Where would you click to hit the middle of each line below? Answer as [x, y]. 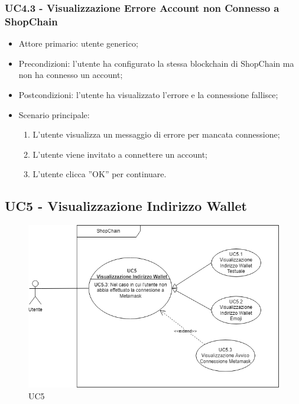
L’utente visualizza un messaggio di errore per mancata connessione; [156, 134]
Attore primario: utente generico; [78, 43]
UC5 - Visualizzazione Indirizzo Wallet [126, 206]
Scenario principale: [54, 114]
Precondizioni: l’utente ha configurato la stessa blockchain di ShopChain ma [156, 63]
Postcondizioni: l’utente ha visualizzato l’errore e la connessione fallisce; [148, 94]
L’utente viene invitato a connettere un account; [120, 154]
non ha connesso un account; [71, 75]
